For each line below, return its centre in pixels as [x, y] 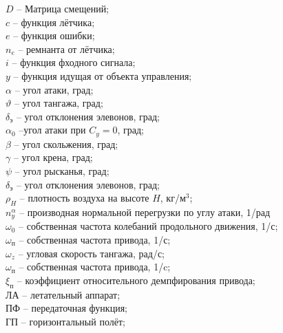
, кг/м [173, 198]
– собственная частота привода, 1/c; [95, 267]
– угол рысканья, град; [62, 170]
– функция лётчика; [54, 22]
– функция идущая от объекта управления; [103, 75]
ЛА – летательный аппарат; [63, 294]
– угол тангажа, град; [59, 103]
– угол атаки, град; [54, 89]
